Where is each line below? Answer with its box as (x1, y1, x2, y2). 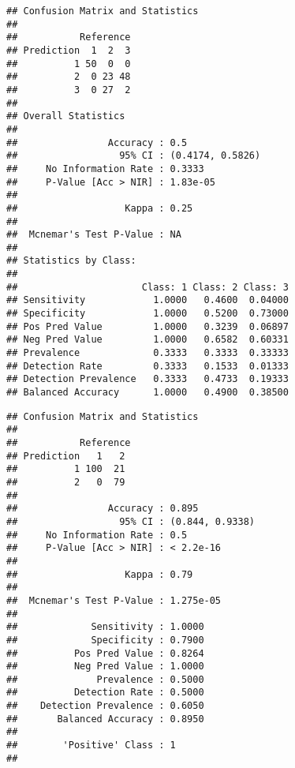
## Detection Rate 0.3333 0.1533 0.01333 (6, 360, 289, 372)
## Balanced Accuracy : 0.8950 (6, 713, 204, 725)
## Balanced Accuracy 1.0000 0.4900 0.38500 (6, 387, 289, 399)
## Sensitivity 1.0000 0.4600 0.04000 (6, 294, 289, 306)
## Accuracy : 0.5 (6, 137, 188, 148)
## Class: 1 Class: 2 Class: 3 (6, 281, 289, 293)
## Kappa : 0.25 (6, 202, 193, 214)
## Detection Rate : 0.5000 (6, 687, 204, 699)
